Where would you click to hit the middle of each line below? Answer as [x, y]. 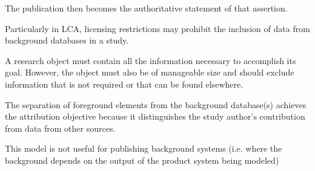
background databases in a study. [67, 40]
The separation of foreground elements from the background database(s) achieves [156, 104]
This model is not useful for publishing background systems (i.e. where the [144, 148]
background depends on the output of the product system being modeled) [142, 160]
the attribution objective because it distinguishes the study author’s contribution [155, 116]
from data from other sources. [60, 128]
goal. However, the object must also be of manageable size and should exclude [150, 72]
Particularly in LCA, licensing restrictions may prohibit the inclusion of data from [157, 28]
